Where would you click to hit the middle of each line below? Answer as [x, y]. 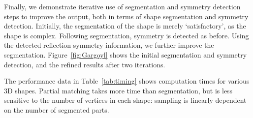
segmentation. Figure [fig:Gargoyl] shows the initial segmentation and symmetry [126, 54]
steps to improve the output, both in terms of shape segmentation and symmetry [126, 16]
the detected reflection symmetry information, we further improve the [109, 45]
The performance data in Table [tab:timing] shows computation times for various [127, 81]
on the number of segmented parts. [57, 109]
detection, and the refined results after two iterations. [85, 64]
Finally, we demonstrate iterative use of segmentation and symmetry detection [122, 6]
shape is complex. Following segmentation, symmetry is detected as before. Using [126, 35]
